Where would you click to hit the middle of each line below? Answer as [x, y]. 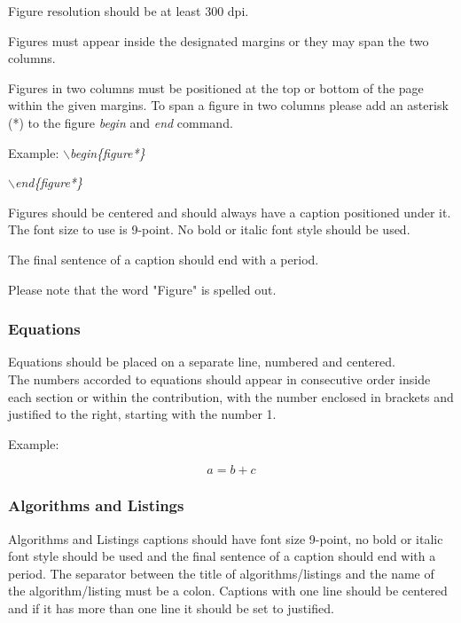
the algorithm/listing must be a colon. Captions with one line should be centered [228, 591]
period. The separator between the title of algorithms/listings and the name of [221, 573]
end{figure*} [49, 182]
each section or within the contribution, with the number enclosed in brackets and [231, 396]
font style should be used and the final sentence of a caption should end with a [222, 556]
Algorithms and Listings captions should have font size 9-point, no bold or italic [226, 538]
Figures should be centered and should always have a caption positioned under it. [230, 212]
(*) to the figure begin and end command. [121, 122]
